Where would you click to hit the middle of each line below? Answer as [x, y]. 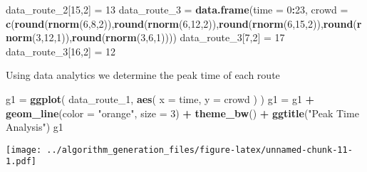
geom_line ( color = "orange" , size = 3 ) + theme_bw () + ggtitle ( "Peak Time [182, 113]
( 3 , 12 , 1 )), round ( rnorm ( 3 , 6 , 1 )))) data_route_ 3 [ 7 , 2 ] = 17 [159, 37]
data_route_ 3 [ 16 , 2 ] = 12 [61, 51]
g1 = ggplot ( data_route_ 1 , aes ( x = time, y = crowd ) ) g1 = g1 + [160, 98]
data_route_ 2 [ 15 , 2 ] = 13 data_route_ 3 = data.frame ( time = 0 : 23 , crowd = [177, 9]
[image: [24, 150]
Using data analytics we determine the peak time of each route [143, 75]
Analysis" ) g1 [35, 127]
